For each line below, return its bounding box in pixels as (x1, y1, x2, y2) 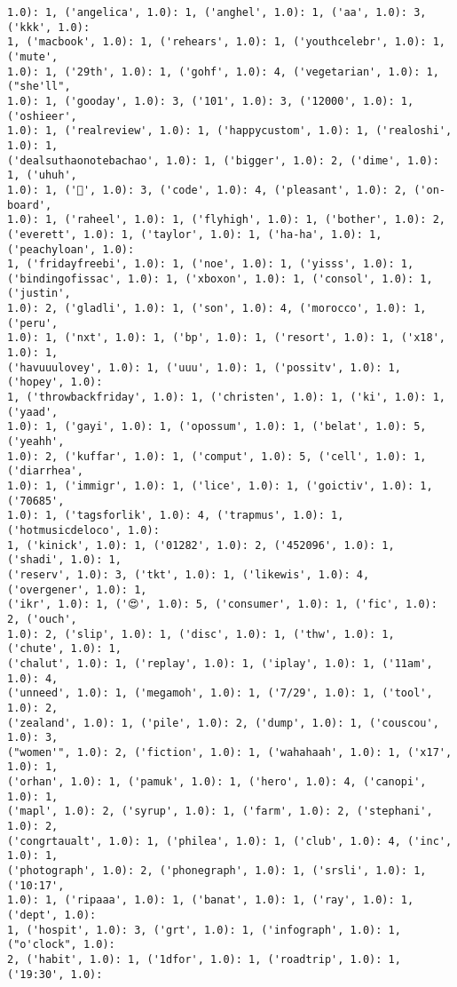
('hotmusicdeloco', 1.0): (7, 523, 160, 537)
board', (7, 198, 52, 211)
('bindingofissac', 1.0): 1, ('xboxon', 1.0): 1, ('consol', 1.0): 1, (7, 272, 433, 285)
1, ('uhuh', (7, 169, 77, 182)
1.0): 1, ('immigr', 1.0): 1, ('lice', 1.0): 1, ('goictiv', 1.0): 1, (7, 480, 433, 492)
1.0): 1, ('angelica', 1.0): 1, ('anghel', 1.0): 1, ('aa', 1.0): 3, (7, 6, 427, 19)
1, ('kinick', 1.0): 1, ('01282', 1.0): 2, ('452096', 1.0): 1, (7, 538, 395, 552)
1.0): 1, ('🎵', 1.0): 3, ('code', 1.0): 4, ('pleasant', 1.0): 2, (7, 183, 408, 196)
